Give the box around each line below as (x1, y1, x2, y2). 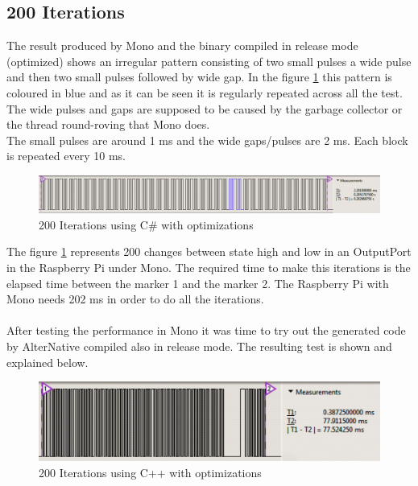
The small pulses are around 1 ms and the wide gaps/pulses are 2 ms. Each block (6, 131, 408, 148)
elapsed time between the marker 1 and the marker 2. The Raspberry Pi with (6, 274, 389, 291)
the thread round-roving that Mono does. (6, 116, 210, 133)
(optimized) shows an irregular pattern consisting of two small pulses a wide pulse (6, 52, 412, 69)
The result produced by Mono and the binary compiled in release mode (6, 37, 358, 54)
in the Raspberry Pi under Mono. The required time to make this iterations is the (6, 258, 411, 275)
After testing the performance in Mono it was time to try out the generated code (6, 322, 406, 339)
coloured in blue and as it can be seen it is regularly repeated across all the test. (6, 84, 403, 101)
